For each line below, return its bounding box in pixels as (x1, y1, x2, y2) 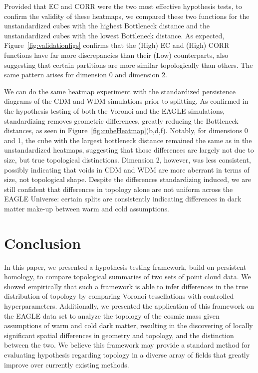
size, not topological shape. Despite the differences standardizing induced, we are (4, 174, 251, 185)
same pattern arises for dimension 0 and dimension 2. (4, 69, 167, 80)
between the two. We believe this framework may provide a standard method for (4, 340, 251, 350)
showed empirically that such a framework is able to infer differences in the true (4, 281, 249, 291)
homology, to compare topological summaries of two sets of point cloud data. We (4, 271, 251, 282)
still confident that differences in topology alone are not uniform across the (4, 184, 233, 194)
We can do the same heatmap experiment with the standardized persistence (4, 86, 236, 96)
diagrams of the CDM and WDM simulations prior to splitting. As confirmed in (4, 96, 249, 106)
